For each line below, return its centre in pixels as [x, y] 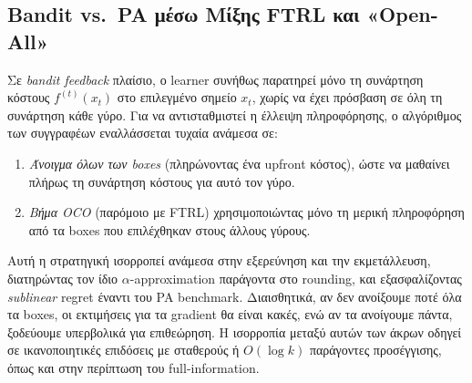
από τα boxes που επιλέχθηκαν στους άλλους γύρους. [169, 229]
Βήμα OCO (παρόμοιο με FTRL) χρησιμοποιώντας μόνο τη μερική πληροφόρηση [246, 212]
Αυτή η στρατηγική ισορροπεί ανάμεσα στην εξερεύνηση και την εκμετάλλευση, [219, 260]
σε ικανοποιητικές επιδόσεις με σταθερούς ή [123, 350]
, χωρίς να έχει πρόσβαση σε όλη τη [347, 97]
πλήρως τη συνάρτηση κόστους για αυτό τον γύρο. [162, 181]
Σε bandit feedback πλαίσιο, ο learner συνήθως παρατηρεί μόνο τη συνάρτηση [215, 79]
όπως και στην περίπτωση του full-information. [133, 367]
